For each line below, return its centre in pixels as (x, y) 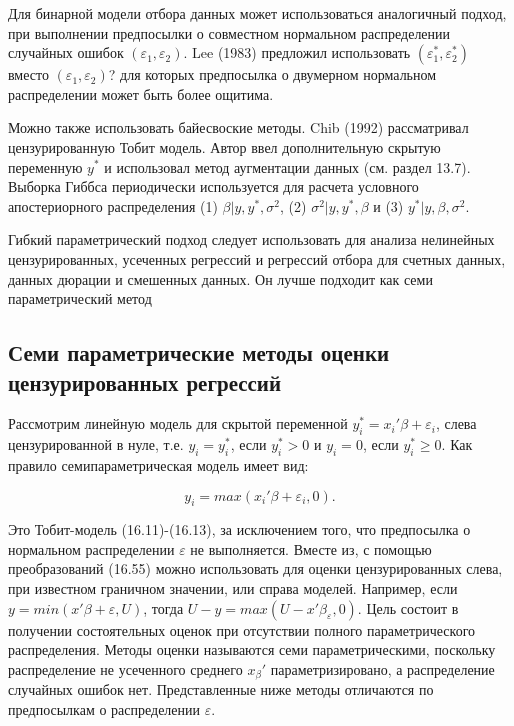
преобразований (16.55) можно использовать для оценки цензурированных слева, (255, 568)
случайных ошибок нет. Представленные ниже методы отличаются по (221, 689)
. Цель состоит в (408, 607)
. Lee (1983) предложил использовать (297, 52)
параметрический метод (80, 298)
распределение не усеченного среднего (125, 668)
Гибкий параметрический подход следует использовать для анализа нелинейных (251, 239)
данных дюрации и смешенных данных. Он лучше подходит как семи (220, 278)
